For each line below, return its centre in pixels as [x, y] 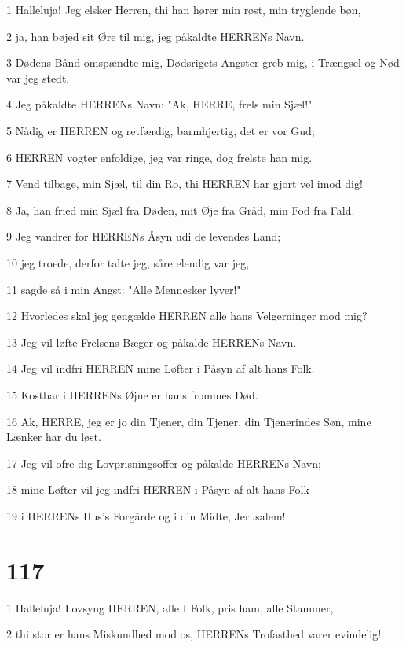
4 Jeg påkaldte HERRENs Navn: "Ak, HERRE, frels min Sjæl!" [159, 104]
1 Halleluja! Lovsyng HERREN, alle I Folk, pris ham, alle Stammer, [170, 607]
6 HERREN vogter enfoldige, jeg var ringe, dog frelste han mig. [159, 157]
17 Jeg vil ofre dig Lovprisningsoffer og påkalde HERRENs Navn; [164, 463]
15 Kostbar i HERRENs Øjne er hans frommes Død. [132, 394]
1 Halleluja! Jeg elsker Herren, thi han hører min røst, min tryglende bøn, [184, 9]
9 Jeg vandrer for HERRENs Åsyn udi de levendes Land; [144, 236]
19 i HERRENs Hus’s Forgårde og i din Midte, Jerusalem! [146, 515]
